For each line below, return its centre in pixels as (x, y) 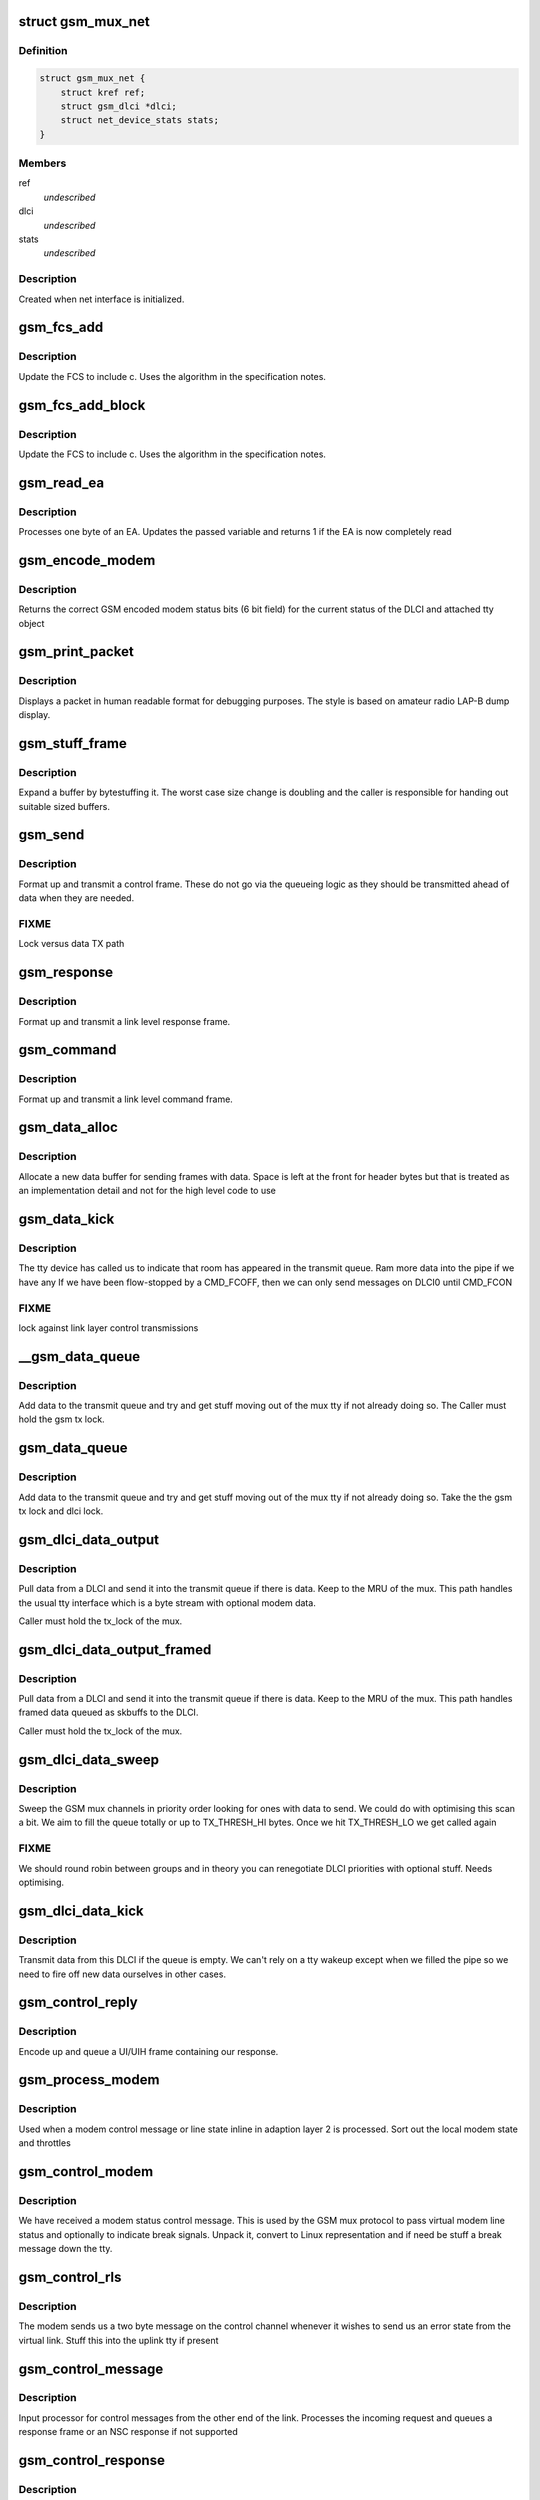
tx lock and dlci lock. (61, 1511)
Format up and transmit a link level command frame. (126, 1099)
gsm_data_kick (66, 1219)
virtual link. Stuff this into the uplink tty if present (118, 2340)
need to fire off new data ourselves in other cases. (122, 1974)
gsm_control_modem (86, 2171)
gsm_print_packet (76, 651)
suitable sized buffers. (64, 806)
